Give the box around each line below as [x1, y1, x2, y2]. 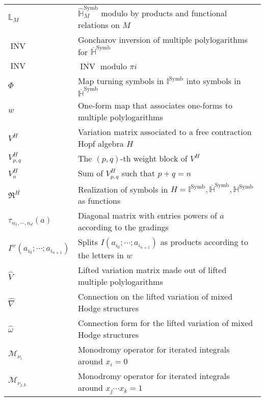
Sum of [77, 167, 103, 179]
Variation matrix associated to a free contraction [77, 125, 252, 138]
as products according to [160, 236, 249, 248]
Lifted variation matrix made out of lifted [77, 264, 227, 276]
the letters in [77, 249, 124, 261]
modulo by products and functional [101, 7, 227, 19]
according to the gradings [77, 221, 169, 233]
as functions [77, 195, 121, 207]
